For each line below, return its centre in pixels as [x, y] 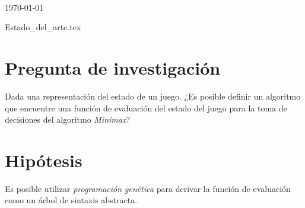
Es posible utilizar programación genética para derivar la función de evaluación [148, 188]
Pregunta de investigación [113, 67]
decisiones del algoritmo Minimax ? [68, 119]
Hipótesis [44, 160]
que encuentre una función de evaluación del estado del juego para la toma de [146, 108]
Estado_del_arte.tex [43, 27]
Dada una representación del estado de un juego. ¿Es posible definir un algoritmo [153, 96]
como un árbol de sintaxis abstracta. [71, 200]
